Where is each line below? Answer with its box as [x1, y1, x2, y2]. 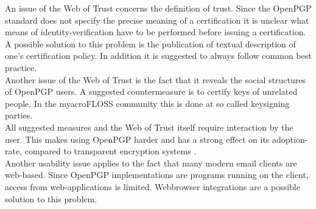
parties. [5, 109, 33, 122]
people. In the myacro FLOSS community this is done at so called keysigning [5, 97, 290, 109]
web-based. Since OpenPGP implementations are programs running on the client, [5, 168, 309, 181]
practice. [5, 61, 37, 74]
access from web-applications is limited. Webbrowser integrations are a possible [5, 180, 300, 193]
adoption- [272, 132, 308, 145]
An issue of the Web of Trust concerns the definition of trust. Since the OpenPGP [5, 2, 312, 14]
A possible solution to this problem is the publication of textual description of [5, 37, 296, 50]
